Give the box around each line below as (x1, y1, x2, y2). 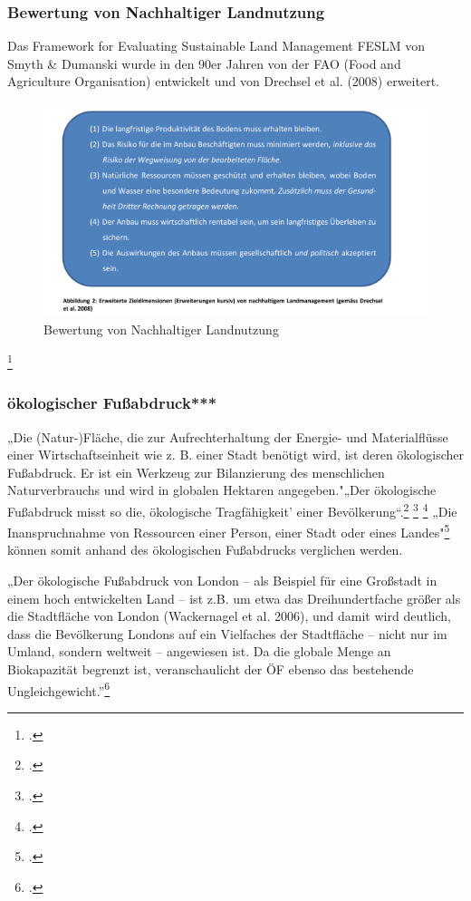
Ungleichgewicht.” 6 (7, 678, 111, 700)
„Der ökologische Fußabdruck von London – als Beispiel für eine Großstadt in (7, 571, 437, 590)
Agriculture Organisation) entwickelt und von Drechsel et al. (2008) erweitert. (7, 72, 439, 91)
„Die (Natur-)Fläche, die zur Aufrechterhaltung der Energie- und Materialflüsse (7, 427, 448, 446)
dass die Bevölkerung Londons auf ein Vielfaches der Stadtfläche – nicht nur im (7, 624, 447, 643)
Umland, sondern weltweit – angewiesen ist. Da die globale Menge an (7, 642, 391, 661)
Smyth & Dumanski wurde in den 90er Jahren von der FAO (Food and (7, 53, 401, 73)
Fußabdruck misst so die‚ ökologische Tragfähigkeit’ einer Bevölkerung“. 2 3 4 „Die (7, 499, 457, 520)
